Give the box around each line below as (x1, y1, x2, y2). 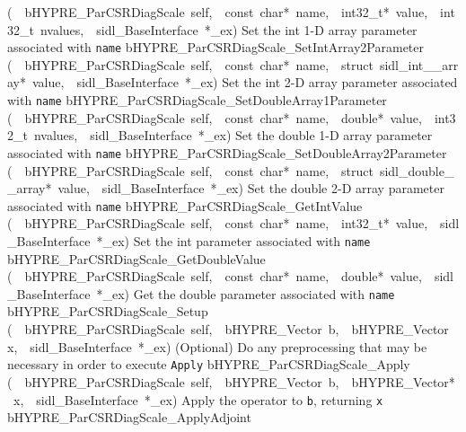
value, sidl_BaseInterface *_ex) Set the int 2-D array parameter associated (31, 73, 458, 92)
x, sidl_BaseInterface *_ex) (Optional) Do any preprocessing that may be (7, 337, 427, 356)
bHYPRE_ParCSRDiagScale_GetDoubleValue (7, 249, 266, 268)
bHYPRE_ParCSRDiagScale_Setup (7, 302, 208, 321)
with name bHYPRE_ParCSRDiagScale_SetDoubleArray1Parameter (7, 91, 387, 110)
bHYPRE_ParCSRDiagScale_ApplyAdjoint (7, 408, 251, 427)
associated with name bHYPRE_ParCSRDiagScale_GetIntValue (7, 196, 363, 215)
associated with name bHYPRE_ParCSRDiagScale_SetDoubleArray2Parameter (7, 143, 447, 162)
